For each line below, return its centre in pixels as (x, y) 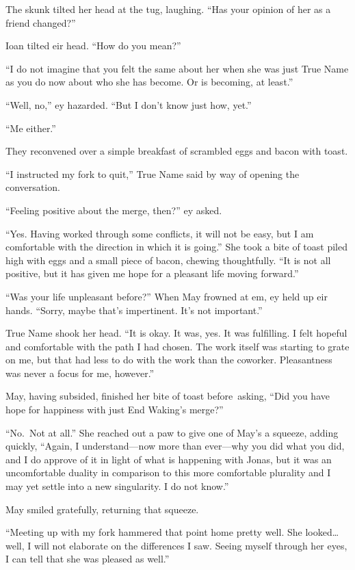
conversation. (33, 187)
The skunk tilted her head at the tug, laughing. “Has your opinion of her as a (168, 9)
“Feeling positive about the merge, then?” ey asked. (114, 210)
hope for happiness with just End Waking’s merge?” (115, 410)
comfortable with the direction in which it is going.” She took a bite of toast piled (176, 247)
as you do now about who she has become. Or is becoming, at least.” (149, 82)
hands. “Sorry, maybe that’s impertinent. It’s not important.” (134, 310)
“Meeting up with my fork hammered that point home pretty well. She (154, 532)
